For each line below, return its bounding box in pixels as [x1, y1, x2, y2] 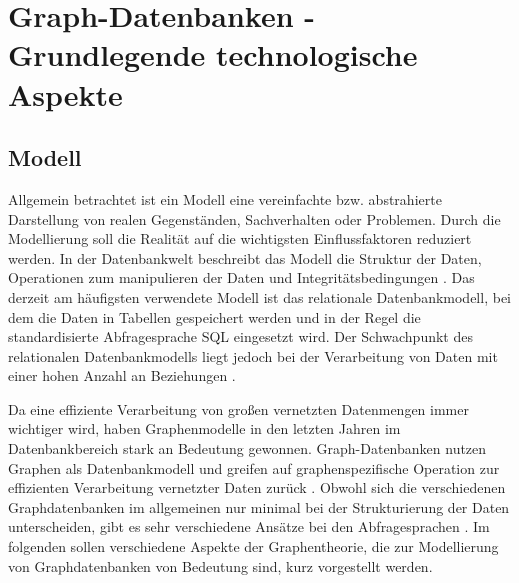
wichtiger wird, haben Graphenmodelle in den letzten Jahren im [8, 418, 401, 439]
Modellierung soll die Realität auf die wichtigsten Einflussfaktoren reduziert [8, 228, 472, 249]
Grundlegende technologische [8, 34, 418, 75]
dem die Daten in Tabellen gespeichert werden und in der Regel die [8, 306, 421, 327]
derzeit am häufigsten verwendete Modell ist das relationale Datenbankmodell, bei [8, 286, 511, 307]
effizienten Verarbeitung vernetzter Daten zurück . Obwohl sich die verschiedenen [8, 477, 506, 498]
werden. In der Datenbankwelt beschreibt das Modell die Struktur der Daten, [8, 247, 482, 268]
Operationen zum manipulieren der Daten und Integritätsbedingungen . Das [8, 267, 475, 288]
